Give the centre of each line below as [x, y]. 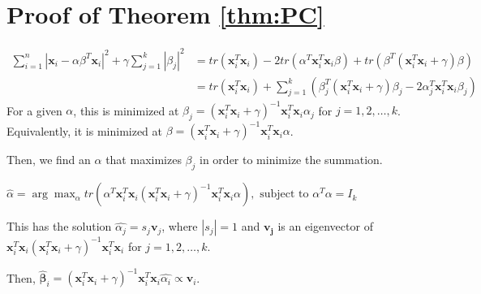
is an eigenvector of [325, 226]
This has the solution [59, 226]
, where [180, 226]
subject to [284, 195]
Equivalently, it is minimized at [85, 130]
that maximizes [144, 160]
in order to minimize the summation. [291, 160]
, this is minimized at [126, 110]
